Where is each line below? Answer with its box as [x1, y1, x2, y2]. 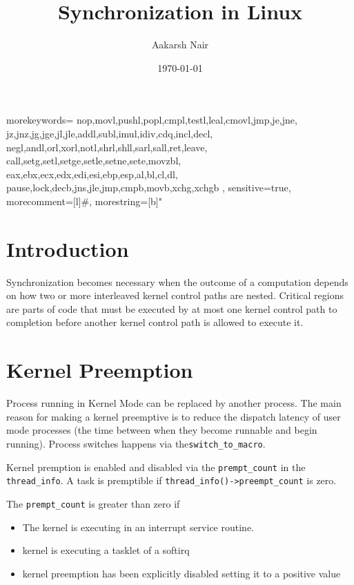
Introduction [6, 234, 129, 262]
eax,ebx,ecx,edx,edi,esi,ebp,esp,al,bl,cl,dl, [6, 166, 178, 181]
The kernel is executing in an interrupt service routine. [22, 519, 254, 534]
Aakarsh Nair [151, 37, 209, 52]
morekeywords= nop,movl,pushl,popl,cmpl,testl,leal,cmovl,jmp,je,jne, [6, 113, 297, 127]
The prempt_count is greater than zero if [6, 496, 180, 510]
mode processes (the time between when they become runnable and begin [6, 423, 317, 437]
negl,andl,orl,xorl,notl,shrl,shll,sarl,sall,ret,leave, [6, 140, 208, 154]
